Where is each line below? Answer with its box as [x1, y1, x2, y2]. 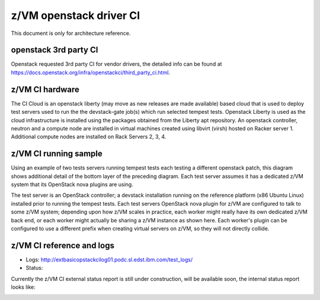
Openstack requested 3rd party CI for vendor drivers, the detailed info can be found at [11, 60, 222, 68]
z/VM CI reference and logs [11, 240, 115, 250]
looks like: [11, 283, 36, 291]
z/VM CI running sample [11, 149, 103, 159]
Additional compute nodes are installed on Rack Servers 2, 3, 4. [11, 133, 167, 141]
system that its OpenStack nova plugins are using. [11, 181, 133, 188]
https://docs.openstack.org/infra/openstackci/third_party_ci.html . [11, 69, 170, 76]
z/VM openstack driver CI [11, 9, 140, 22]
